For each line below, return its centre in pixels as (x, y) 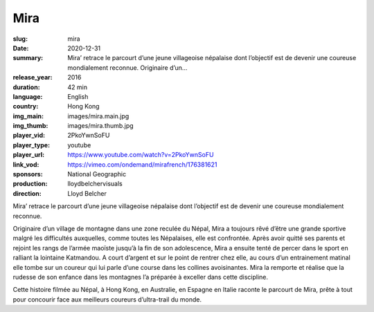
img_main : (28, 116)
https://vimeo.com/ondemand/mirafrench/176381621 (142, 164)
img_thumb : (30, 126)
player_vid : (29, 136)
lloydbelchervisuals (95, 184)
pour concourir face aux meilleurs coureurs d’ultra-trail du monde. (107, 299)
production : (30, 184)
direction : (27, 193)
